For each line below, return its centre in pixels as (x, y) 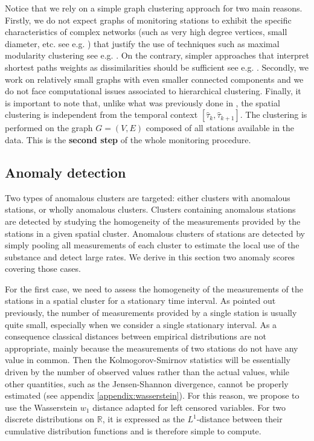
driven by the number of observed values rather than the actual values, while (147, 372)
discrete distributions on (50, 419)
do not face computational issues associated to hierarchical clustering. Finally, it (153, 91)
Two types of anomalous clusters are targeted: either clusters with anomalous (148, 197)
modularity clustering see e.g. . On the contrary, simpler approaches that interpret (157, 55)
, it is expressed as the (143, 419)
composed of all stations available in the (220, 128)
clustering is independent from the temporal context (101, 114)
